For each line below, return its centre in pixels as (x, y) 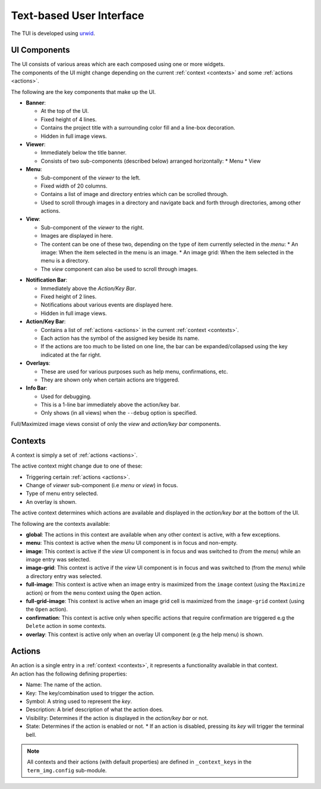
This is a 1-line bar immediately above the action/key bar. (111, 405)
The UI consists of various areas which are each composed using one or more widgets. (118, 64)
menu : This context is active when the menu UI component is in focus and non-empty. (132, 543)
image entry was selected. (58, 560)
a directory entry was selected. (64, 576)
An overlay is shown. (51, 501)
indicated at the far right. (71, 355)
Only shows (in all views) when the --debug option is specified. (119, 413)
